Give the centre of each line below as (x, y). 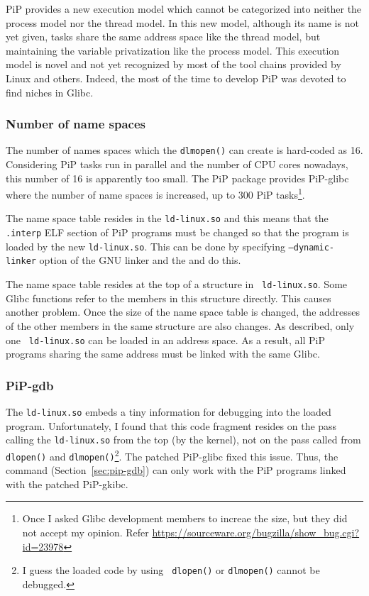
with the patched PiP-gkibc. (67, 484)
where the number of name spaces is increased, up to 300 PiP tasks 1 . (155, 193)
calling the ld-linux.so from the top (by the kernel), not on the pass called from (183, 440)
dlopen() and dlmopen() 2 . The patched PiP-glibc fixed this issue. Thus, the (172, 455)
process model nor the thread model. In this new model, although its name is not (182, 22)
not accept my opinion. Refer (86, 532)
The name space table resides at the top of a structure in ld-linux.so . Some (177, 284)
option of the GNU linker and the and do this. (140, 260)
